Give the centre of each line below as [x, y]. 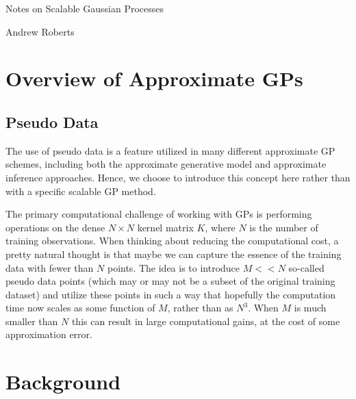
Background [63, 382]
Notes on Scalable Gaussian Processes [85, 8]
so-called [306, 267]
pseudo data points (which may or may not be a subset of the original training [170, 281]
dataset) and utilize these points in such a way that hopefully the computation [171, 294]
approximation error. [49, 334]
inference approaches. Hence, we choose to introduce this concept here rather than [178, 177]
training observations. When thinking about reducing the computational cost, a [172, 241]
